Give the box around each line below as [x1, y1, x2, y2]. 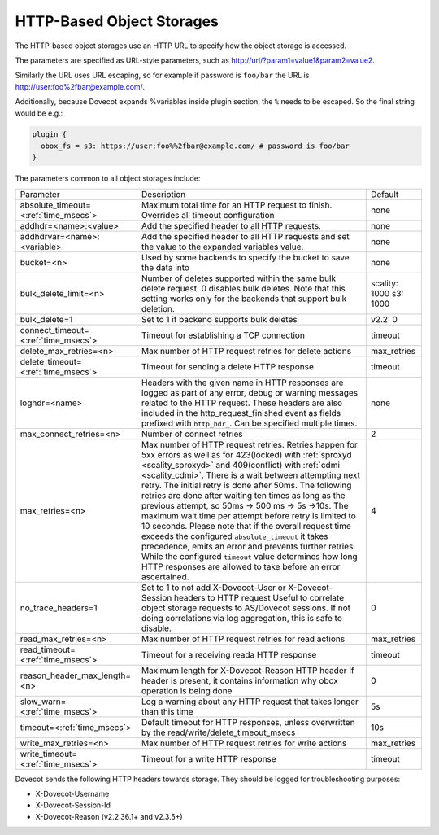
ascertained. [141, 571, 190, 582]
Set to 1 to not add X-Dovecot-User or [141, 582, 286, 593]
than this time [141, 706, 194, 717]
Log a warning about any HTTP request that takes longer [141, 696, 359, 707]
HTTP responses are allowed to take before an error [141, 561, 341, 572]
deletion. [141, 303, 175, 314]
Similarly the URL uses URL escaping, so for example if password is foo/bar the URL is [15, 70, 310, 81]
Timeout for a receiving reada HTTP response [141, 649, 317, 660]
